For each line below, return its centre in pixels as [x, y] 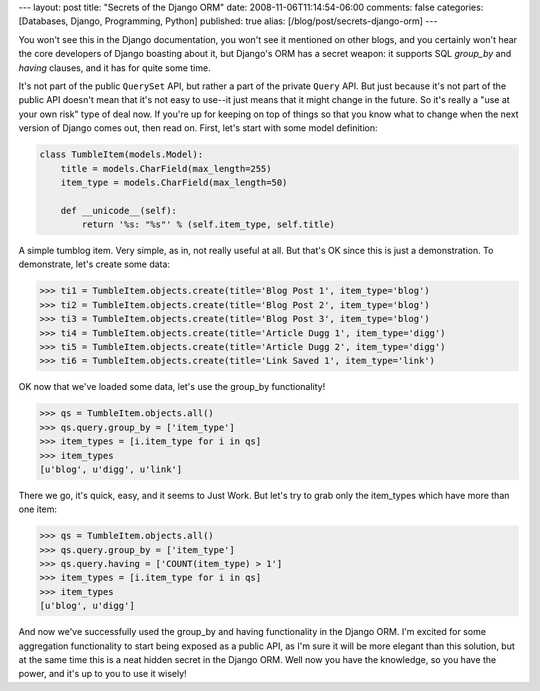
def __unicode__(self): [118, 210]
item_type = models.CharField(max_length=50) [174, 182]
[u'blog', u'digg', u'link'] [111, 469]
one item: [38, 509]
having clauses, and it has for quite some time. [114, 67]
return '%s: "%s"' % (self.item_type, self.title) [208, 224]
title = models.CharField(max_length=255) [166, 168]
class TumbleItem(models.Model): [121, 154]
